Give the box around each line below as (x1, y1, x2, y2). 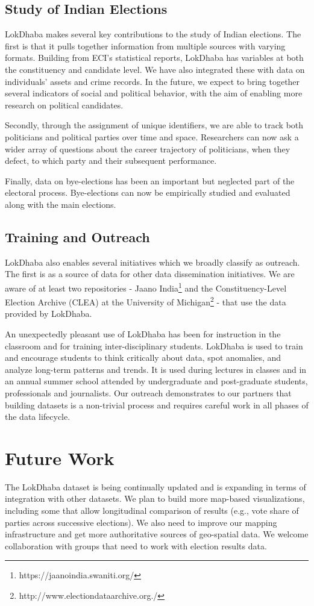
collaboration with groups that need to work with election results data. (5, 539, 267, 552)
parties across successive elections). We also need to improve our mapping (5, 516, 277, 528)
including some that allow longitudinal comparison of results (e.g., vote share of (5, 504, 299, 517)
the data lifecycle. (5, 410, 71, 423)
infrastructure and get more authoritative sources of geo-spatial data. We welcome (5, 528, 309, 540)
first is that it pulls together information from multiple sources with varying (5, 39, 286, 52)
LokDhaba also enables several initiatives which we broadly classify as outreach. (5, 255, 300, 268)
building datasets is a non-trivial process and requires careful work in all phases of (5, 398, 309, 411)
